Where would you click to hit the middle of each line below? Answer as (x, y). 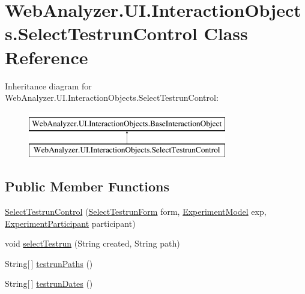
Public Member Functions (87, 186)
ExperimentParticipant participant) (70, 223)
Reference (47, 57)
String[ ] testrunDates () (49, 283)
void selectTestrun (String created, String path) (92, 243)
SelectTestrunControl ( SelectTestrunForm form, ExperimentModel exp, (136, 211)
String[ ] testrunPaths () (49, 263)
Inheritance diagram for (48, 85)
